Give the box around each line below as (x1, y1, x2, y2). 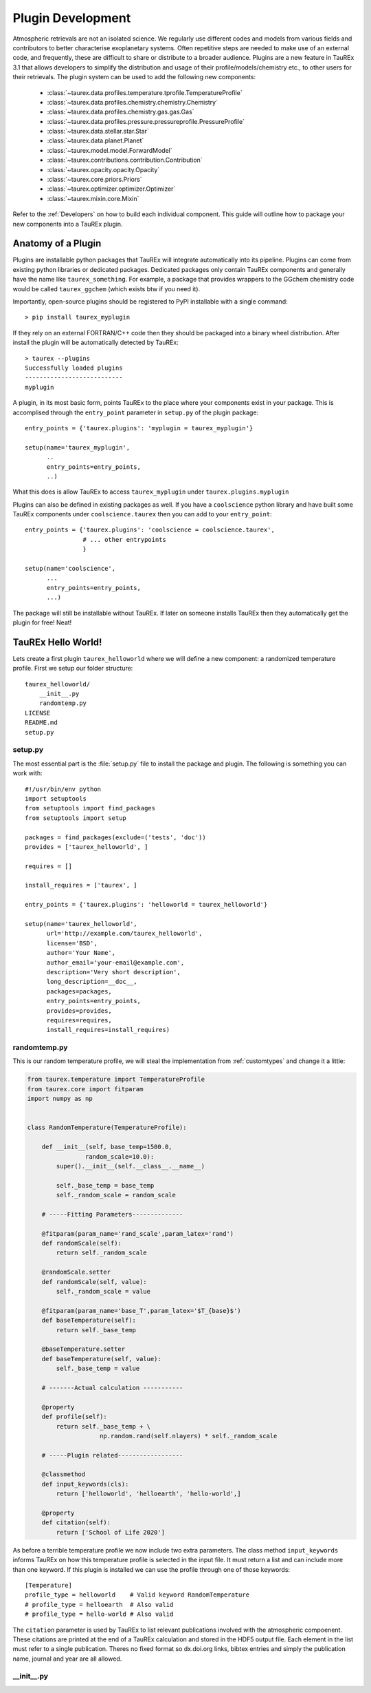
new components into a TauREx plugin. (12, 220, 123, 228)
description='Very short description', (46, 968, 181, 976)
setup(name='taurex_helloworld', (25, 920, 137, 928)
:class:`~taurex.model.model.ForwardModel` (47, 146, 172, 154)
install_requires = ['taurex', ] (25, 881, 137, 890)
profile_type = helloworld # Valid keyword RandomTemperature (25, 1591, 250, 1599)
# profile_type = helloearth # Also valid (25, 1601, 174, 1608)
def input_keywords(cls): (41, 1480, 129, 1488)
